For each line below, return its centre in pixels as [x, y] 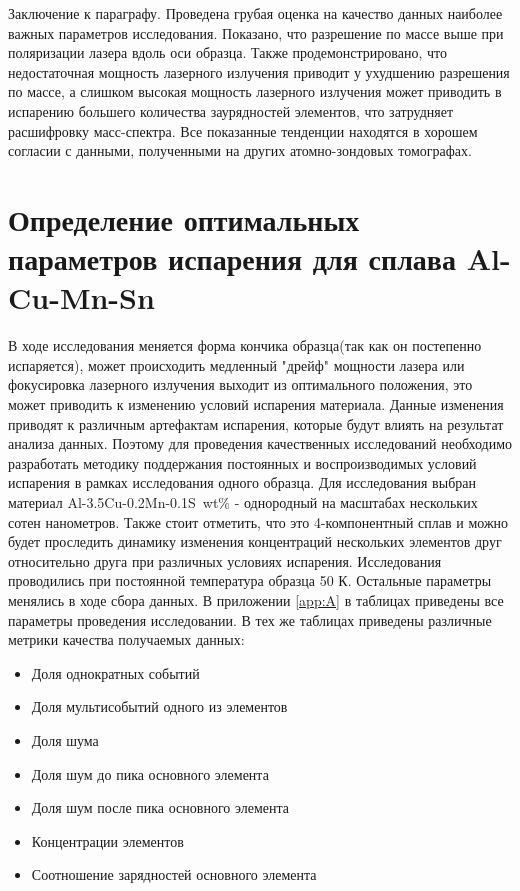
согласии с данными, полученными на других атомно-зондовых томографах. [240, 150]
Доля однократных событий [115, 672]
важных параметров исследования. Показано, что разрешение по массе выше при [256, 32]
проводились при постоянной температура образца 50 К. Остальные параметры [250, 580]
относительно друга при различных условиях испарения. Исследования [225, 560]
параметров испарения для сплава [232, 258]
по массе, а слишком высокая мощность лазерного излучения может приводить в [255, 91]
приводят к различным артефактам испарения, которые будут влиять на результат [256, 423]
